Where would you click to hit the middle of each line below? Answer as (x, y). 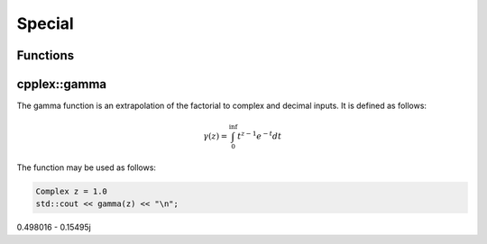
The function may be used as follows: (87, 167)
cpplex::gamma (62, 84)
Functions (46, 55)
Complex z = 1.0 (72, 191)
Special (45, 23)
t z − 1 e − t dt (260, 136)
